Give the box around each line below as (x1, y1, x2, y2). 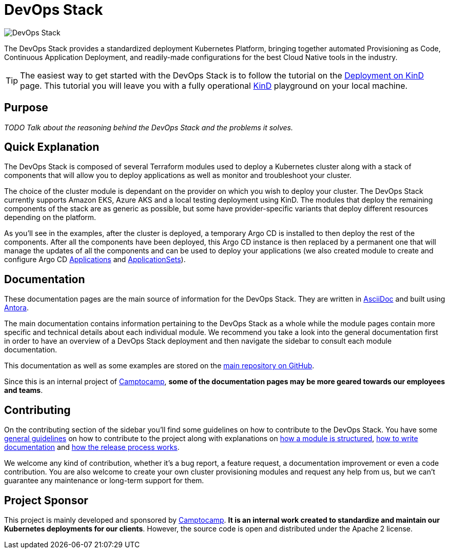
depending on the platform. (4, 213, 96, 222)
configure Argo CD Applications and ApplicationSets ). (4, 255, 186, 264)
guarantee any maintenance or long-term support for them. (4, 476, 204, 485)
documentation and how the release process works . (4, 443, 180, 452)
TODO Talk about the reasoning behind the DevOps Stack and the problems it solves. (4, 123, 293, 132)
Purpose (4, 101, 48, 114)
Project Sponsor (4, 493, 88, 507)
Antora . (4, 303, 29, 312)
